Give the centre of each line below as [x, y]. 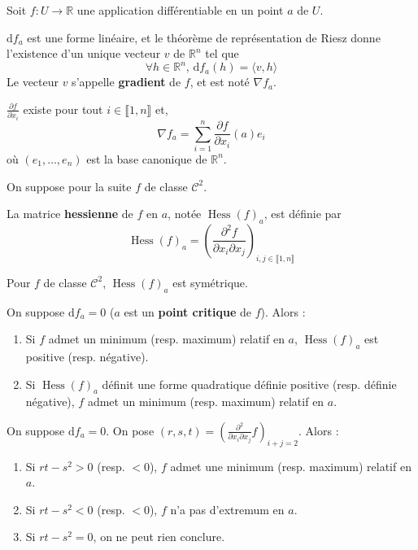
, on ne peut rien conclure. [159, 537]
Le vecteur [33, 82]
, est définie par [303, 214]
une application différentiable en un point [180, 10]
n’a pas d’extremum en [227, 509]
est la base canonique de [147, 158]
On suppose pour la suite [69, 186]
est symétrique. [210, 282]
